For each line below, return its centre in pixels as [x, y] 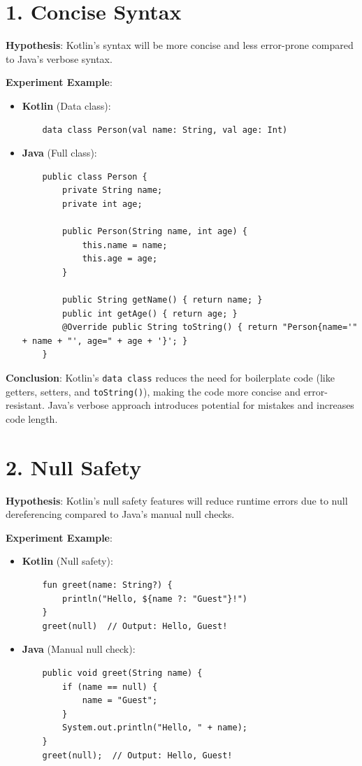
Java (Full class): [59, 153]
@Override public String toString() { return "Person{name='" [210, 327]
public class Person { [95, 176]
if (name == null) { [110, 687]
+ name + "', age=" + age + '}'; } [105, 341]
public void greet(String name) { [122, 673]
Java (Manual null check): [79, 649]
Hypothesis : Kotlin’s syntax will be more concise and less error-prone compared [180, 45]
